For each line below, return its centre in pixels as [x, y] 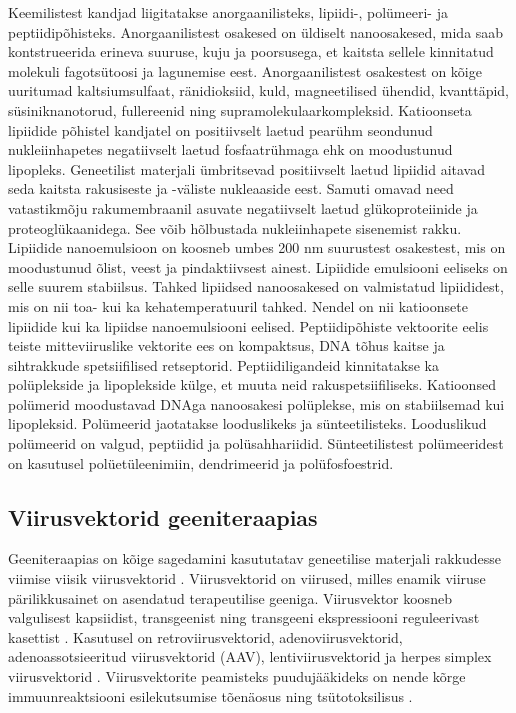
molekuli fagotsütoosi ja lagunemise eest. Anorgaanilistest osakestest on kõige [245, 70]
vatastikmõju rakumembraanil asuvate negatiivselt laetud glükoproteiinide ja [243, 207]
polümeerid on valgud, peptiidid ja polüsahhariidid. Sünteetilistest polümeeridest [256, 443]
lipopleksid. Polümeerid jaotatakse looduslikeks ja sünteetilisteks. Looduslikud [247, 423]
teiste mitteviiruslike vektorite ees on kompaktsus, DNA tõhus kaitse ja [226, 345]
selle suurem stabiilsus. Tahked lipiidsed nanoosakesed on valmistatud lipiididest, [256, 286]
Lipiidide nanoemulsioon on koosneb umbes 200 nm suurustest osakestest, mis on [257, 247]
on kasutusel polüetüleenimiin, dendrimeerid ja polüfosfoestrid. [201, 462]
